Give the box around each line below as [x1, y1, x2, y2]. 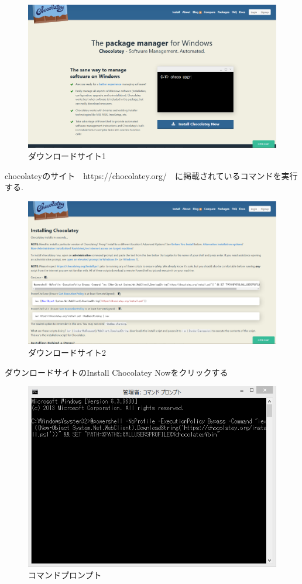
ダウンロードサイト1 [28, 150, 106, 162]
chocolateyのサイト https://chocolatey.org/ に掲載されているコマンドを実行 [5, 169, 298, 181]
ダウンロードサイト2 [28, 346, 106, 358]
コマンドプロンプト [28, 569, 102, 581]
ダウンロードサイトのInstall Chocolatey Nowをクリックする [5, 366, 228, 378]
